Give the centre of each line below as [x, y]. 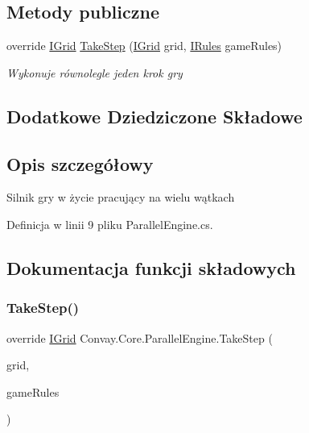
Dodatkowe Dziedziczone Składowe [154, 116]
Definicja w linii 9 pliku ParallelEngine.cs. [110, 224]
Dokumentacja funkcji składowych [151, 267]
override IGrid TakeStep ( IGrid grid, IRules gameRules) [144, 46]
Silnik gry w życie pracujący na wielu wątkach [121, 197]
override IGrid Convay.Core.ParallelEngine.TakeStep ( [140, 337]
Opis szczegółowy [80, 163]
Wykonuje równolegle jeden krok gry [95, 72]
